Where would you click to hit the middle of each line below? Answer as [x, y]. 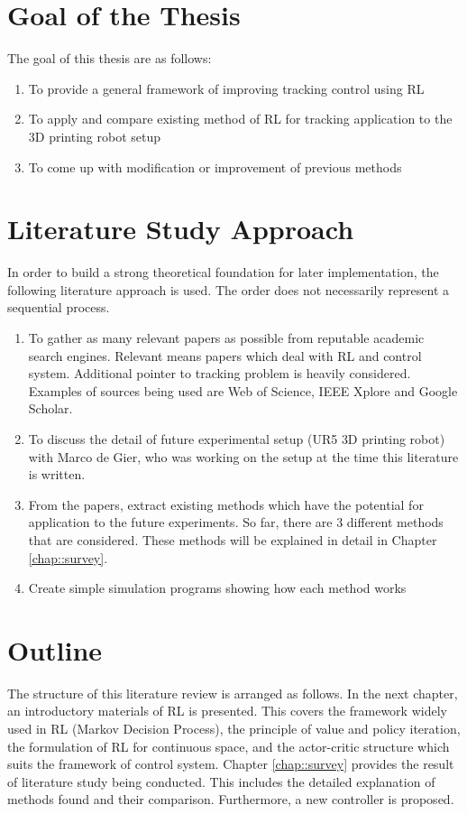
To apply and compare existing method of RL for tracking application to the [240, 119]
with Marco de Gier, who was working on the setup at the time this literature [243, 456]
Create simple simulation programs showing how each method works [217, 588]
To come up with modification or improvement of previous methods [215, 166]
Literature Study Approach [181, 229]
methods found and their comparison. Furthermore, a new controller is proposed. [231, 799]
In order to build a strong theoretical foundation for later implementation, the [223, 272]
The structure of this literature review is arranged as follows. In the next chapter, [233, 693]
